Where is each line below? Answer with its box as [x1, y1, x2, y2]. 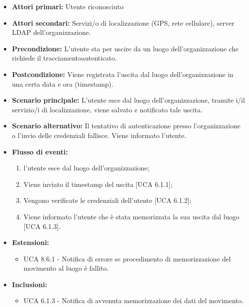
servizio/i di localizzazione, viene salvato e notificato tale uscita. [12, 104, 203, 114]
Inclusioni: [12, 279, 48, 289]
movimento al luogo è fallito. [23, 263, 109, 273]
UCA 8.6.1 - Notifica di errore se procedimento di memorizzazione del [23, 253, 231, 263]
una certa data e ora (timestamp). [12, 78, 114, 89]
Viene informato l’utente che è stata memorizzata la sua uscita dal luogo [23, 211, 239, 221]
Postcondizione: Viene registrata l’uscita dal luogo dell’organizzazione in [12, 69, 233, 79]
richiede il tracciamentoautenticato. [12, 53, 117, 63]
